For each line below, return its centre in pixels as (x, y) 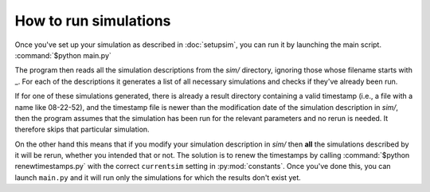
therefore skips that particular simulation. (82, 129)
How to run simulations (93, 21)
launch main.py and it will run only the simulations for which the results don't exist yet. (158, 177)
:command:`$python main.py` (63, 55)
